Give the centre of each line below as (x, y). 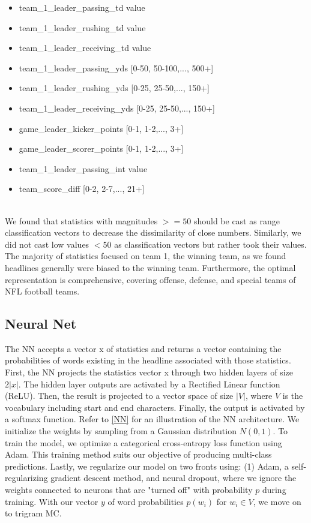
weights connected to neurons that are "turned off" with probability (129, 490)
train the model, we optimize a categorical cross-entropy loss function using (143, 442)
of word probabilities (146, 501)
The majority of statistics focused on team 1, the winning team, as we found (146, 256)
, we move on (277, 501)
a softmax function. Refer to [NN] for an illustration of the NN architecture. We (152, 419)
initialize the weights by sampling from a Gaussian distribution (121, 431)
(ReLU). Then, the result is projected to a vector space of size (119, 396)
